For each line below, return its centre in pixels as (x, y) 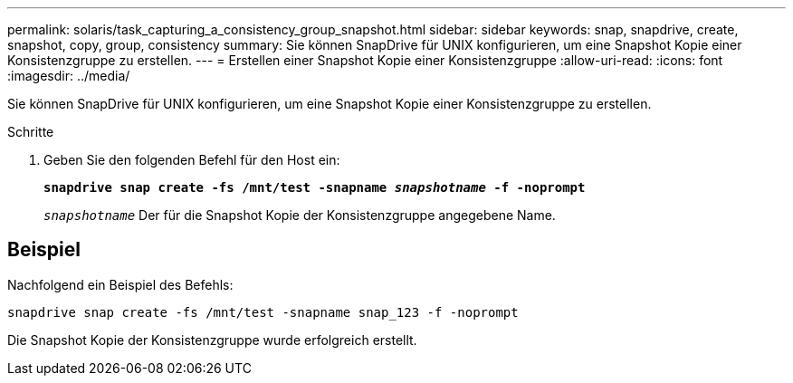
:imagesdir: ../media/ (69, 76)
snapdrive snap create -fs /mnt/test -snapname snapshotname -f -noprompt (315, 187)
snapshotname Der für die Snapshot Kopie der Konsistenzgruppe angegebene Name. (300, 215)
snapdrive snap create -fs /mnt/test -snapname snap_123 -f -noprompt (263, 312)
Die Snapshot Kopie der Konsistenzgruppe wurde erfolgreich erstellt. (212, 340)
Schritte (31, 132)
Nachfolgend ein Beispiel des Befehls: (120, 284)
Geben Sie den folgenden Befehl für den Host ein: (192, 160)
